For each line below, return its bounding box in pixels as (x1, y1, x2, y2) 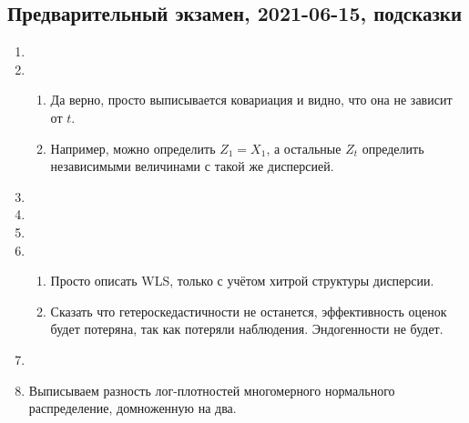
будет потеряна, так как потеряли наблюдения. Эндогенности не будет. (50, 319, 444, 338)
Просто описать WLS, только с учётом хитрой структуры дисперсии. (50, 271, 434, 290)
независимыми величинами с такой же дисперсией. (50, 156, 334, 176)
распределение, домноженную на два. (28, 398, 237, 418)
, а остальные (266, 138, 342, 157)
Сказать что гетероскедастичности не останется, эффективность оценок (50, 301, 447, 320)
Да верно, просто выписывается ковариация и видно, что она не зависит (50, 90, 453, 109)
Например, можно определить (50, 138, 216, 157)
